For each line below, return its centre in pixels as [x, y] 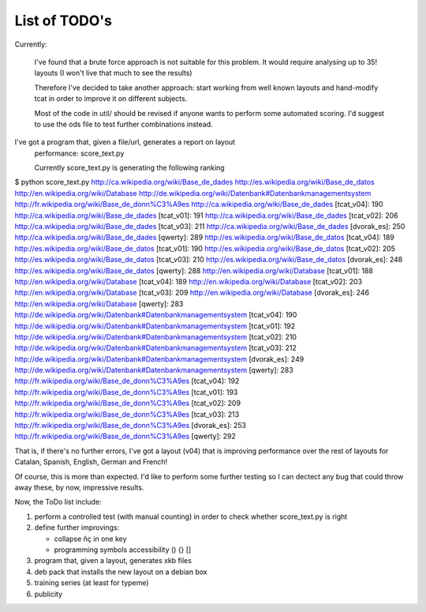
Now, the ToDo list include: [58, 502]
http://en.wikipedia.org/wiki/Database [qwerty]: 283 [99, 303]
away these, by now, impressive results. [79, 487]
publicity [49, 594]
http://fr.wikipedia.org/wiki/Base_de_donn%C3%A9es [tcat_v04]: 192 [127, 381]
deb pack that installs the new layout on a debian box [121, 572]
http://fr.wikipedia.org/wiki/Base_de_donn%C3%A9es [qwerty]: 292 [125, 436]
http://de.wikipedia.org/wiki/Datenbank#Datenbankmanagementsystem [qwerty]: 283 [154, 370]
